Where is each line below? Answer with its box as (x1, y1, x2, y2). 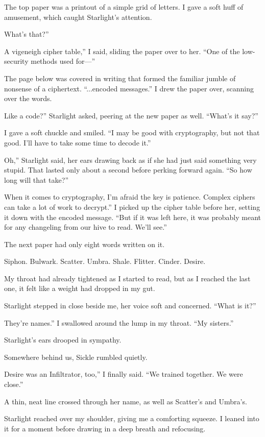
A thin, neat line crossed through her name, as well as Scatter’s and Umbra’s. (4, 396, 247, 406)
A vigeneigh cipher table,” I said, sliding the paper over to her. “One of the (4, 45, 240, 56)
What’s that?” (4, 29, 49, 39)
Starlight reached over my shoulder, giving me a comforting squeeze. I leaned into (4, 413, 259, 424)
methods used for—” (31, 56, 95, 66)
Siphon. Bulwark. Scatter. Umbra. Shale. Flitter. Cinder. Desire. (4, 256, 206, 266)
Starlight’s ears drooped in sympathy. (4, 334, 122, 345)
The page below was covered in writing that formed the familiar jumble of (4, 72, 236, 83)
